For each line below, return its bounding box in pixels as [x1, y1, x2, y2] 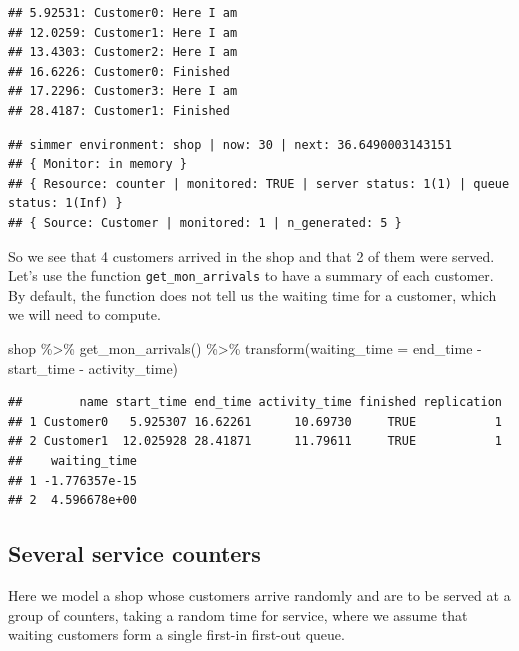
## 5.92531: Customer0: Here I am [8, 6, 238, 20]
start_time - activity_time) [8, 357, 179, 378]
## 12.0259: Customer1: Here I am [8, 25, 238, 40]
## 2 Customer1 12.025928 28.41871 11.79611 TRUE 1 [8, 434, 502, 449]
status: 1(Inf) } [8, 196, 123, 211]
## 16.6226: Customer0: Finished [8, 64, 230, 79]
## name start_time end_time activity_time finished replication [8, 395, 502, 410]
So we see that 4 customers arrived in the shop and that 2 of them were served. [8, 245, 495, 266]
